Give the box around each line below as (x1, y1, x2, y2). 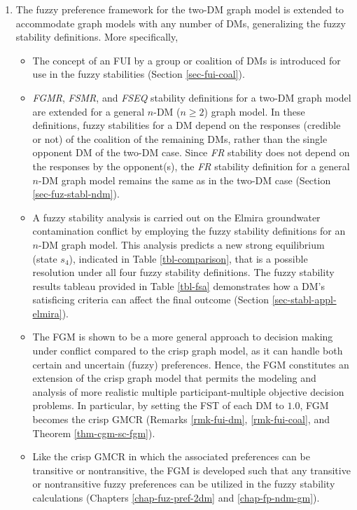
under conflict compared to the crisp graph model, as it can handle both (32, 343, 343, 358)
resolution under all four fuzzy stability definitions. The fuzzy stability (32, 265, 335, 280)
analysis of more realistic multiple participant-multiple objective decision (32, 384, 344, 399)
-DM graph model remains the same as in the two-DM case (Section (38, 172, 331, 187)
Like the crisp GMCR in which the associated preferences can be (32, 449, 310, 464)
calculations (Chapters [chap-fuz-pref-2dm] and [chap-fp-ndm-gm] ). (32, 490, 320, 504)
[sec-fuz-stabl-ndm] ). (32, 186, 120, 201)
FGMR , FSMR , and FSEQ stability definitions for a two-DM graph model (32, 90, 351, 104)
